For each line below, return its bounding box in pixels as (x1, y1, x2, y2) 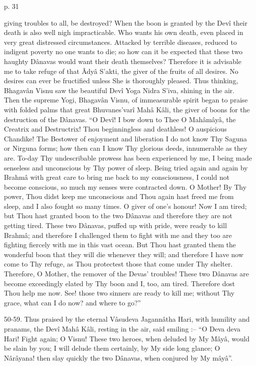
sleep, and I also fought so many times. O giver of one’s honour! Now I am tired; (4, 200, 247, 211)
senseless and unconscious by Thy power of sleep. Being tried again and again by (4, 162, 248, 172)
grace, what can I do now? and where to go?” (4, 297, 141, 307)
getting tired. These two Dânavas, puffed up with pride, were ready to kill (4, 220, 227, 231)
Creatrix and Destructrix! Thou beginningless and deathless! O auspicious (4, 124, 227, 134)
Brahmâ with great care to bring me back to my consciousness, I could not (4, 172, 229, 182)
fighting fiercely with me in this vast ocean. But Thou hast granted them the (4, 239, 236, 250)
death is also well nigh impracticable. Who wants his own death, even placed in (4, 27, 244, 37)
